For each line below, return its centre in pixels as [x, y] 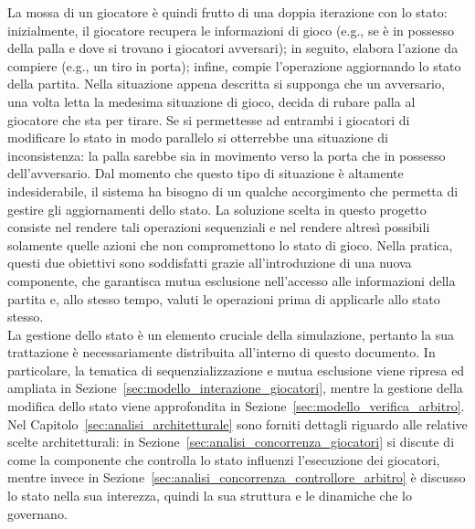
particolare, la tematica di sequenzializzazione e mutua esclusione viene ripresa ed [236, 370]
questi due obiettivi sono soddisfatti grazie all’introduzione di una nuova [210, 263]
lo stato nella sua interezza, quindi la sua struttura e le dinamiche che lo [210, 496]
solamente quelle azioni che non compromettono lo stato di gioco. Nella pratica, [230, 244]
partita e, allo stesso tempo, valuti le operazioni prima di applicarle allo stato [224, 298]
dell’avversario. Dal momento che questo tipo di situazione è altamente [206, 173]
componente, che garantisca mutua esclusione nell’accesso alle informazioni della [232, 280]
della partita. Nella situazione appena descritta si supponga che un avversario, [226, 84]
